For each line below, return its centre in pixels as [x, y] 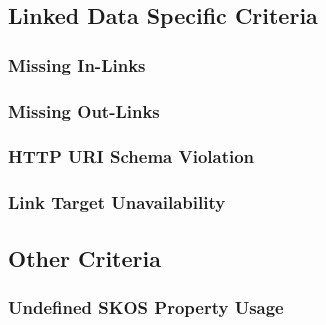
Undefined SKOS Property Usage [146, 306]
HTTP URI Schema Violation [131, 156]
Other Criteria [84, 257]
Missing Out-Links [84, 110]
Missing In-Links [77, 64]
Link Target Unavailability [117, 202]
